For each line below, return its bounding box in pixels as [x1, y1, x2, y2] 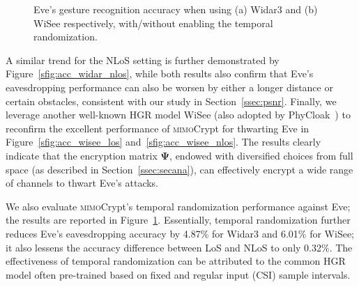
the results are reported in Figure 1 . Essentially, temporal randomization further [6, 212, 351, 227]
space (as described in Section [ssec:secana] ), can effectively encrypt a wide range [6, 162, 353, 176]
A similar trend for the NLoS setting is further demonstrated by [6, 52, 280, 67]
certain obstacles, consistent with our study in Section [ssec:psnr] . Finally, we [6, 93, 337, 108]
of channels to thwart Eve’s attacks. [6, 176, 159, 190]
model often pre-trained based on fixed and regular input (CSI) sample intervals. [6, 267, 351, 281]
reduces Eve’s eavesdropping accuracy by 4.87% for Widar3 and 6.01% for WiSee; [6, 226, 354, 240]
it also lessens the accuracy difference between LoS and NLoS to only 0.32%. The [6, 240, 353, 254]
